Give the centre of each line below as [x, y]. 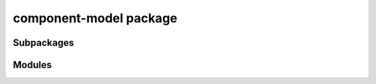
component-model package [95, 18]
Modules [32, 65]
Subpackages [44, 43]
